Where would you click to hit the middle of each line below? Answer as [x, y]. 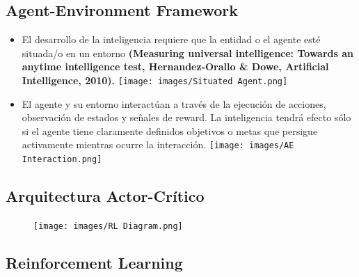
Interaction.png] [62, 160]
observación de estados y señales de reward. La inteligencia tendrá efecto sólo [186, 117]
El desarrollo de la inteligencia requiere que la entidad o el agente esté [171, 39]
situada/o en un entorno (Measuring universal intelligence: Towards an [188, 53]
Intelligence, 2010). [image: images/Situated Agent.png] [155, 80]
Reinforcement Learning [94, 262]
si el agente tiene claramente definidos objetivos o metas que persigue [170, 130]
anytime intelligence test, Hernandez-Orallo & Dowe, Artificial [175, 66]
